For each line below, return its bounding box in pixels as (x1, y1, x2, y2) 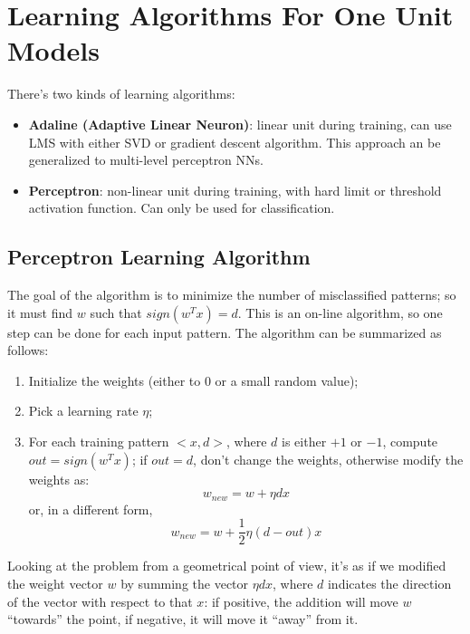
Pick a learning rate (28, 401, 139, 420)
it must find (7, 303, 73, 322)
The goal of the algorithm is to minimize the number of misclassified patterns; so (7, 285, 456, 304)
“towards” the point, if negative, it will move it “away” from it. (7, 610, 359, 629)
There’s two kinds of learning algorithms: (7, 84, 235, 103)
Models (7, 32, 100, 69)
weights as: (28, 469, 90, 488)
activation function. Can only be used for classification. (28, 198, 335, 217)
